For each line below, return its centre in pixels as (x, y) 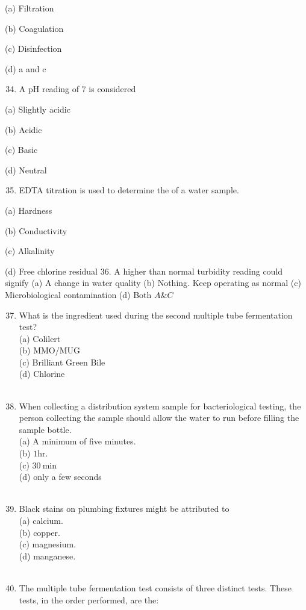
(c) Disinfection (33, 48)
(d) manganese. (47, 556)
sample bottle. (45, 429)
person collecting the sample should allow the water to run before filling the (159, 418)
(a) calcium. (41, 520)
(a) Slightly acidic (38, 109)
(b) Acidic (23, 129)
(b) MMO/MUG (50, 350)
